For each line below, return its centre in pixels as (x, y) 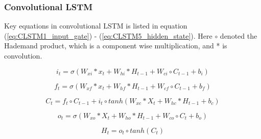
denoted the (239, 35)
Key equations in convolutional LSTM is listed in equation (96, 26)
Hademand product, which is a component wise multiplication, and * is (116, 46)
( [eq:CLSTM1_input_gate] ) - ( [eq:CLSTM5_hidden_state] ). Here (108, 35)
